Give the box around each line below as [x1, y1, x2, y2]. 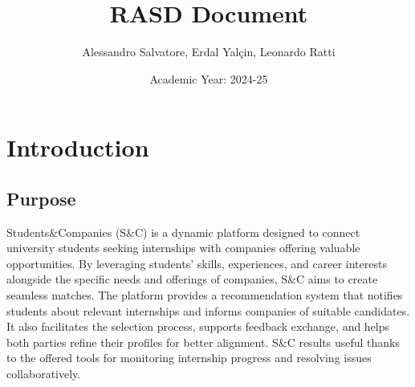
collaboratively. [6, 365, 81, 382]
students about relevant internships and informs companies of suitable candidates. [6, 302, 410, 319]
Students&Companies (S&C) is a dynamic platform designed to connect [6, 223, 360, 240]
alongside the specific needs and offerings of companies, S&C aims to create [6, 271, 378, 287]
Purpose [6, 185, 76, 210]
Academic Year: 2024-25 [149, 70, 268, 87]
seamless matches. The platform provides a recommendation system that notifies [6, 287, 403, 303]
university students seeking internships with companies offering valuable [6, 239, 360, 256]
